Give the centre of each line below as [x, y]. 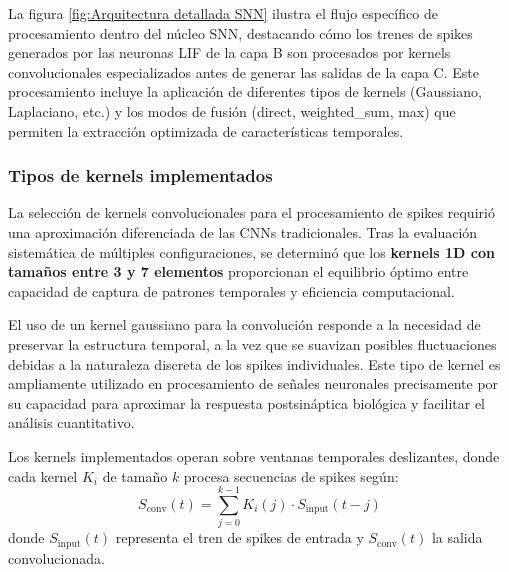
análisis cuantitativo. [71, 422]
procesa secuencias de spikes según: [291, 475]
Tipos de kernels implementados [140, 175]
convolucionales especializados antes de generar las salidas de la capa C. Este [243, 71]
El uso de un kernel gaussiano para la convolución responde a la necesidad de [244, 324]
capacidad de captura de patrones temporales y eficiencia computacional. [231, 290]
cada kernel [43, 475]
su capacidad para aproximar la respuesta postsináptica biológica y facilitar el [246, 402]
